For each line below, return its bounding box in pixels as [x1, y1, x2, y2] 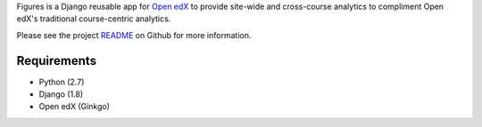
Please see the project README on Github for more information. [16, 29, 252, 40]
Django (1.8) [38, 89, 84, 99]
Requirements [16, 53, 97, 68]
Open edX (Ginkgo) [38, 101, 111, 112]
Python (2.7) [38, 76, 85, 87]
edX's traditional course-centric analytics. [16, 13, 171, 24]
